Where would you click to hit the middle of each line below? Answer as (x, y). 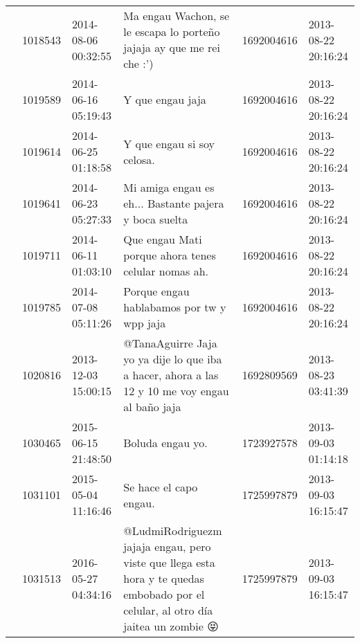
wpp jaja (145, 323)
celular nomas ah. (166, 271)
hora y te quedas (164, 578)
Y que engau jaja (165, 99)
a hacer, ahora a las (171, 375)
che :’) (138, 63)
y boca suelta (156, 219)
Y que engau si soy (169, 143)
